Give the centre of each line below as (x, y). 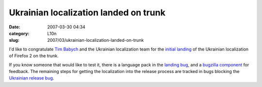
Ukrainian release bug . (32, 78)
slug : (14, 40)
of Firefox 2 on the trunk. (34, 56)
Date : (15, 27)
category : (19, 33)
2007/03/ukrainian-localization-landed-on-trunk (96, 40)
